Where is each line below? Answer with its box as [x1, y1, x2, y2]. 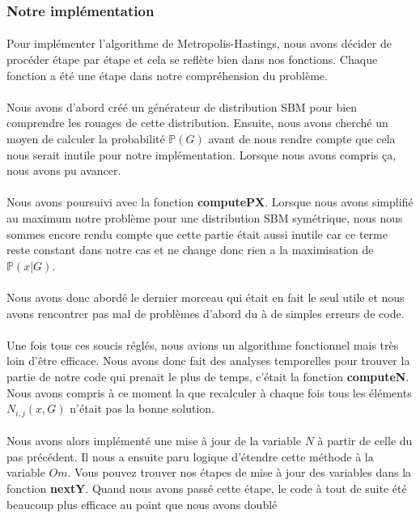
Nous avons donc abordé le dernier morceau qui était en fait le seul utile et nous [6, 288, 405, 305]
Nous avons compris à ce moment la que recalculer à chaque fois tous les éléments [6, 384, 412, 401]
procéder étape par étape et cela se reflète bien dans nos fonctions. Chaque [6, 51, 378, 68]
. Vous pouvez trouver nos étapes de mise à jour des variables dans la [67, 464, 412, 481]
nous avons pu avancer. [6, 162, 121, 179]
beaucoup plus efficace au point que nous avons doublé [6, 495, 278, 512]
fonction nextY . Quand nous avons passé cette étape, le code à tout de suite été [6, 479, 407, 496]
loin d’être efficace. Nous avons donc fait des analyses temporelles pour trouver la [6, 352, 410, 369]
